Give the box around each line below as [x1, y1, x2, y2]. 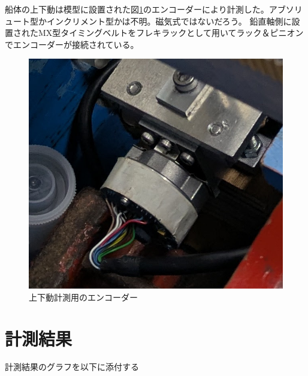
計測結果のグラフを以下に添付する [5, 360, 139, 373]
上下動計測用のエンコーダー [29, 290, 138, 303]
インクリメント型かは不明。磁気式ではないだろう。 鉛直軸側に [46, 14, 292, 27]
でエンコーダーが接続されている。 [5, 38, 139, 50]
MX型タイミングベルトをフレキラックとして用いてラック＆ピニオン [38, 26, 304, 39]
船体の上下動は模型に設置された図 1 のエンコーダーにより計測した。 [5, 3, 269, 15]
